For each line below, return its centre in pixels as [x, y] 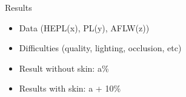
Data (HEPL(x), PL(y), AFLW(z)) [84, 27]
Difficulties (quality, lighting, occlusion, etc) [100, 48]
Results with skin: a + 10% [70, 88]
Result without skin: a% [64, 68]
